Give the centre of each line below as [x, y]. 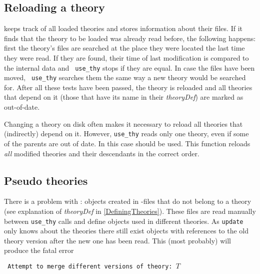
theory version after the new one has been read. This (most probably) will [117, 240]
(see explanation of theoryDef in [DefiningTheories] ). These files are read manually [130, 211]
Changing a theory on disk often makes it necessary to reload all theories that [123, 123]
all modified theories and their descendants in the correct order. [102, 153]
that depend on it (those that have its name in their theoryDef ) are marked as [124, 97]
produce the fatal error [39, 250]
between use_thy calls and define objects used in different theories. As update [124, 221]
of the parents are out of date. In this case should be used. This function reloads [127, 143]
